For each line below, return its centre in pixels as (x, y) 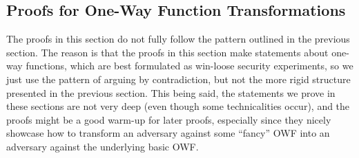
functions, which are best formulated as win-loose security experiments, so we (190, 66)
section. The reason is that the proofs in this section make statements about (167, 52)
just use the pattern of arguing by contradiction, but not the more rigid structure (178, 79)
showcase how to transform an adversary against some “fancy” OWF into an (168, 133)
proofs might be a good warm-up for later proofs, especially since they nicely (169, 119)
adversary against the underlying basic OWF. (103, 146)
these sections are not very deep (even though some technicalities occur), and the (178, 106)
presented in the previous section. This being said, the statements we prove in (171, 92)
